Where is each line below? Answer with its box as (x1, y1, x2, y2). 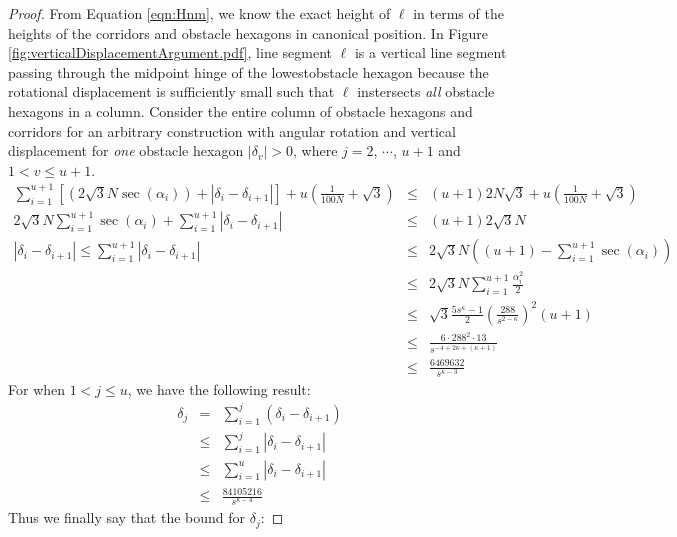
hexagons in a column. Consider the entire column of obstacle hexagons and (8, 100, 473, 121)
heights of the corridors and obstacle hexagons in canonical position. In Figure (8, 22, 488, 43)
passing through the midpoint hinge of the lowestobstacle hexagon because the (8, 61, 489, 82)
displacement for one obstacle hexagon (8, 140, 244, 161)
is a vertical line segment (354, 42, 507, 63)
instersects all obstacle (357, 81, 495, 102)
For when (8, 378, 66, 399)
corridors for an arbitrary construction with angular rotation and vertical (8, 120, 456, 141)
